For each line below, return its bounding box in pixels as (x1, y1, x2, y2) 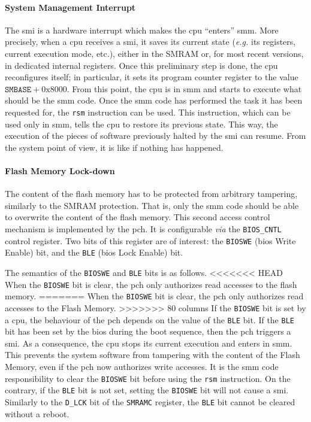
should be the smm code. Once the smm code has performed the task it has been (5, 94, 303, 107)
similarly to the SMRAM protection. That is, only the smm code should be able (5, 199, 299, 211)
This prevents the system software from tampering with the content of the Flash (5, 348, 300, 361)
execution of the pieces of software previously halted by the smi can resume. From (5, 129, 306, 142)
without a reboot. (5, 407, 70, 420)
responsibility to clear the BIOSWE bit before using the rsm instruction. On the (5, 372, 291, 384)
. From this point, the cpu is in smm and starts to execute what (67, 82, 302, 95)
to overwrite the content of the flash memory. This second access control (5, 211, 270, 223)
